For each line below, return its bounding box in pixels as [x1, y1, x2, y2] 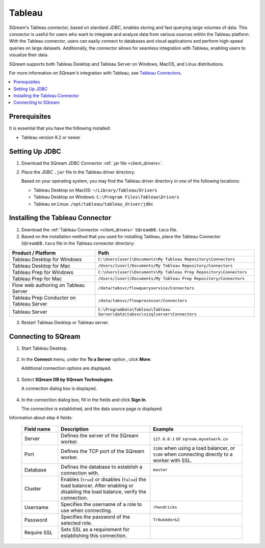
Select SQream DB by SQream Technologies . [21, 376, 114, 383]
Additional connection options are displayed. [21, 365, 111, 371]
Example [153, 425, 174, 432]
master [153, 467, 168, 472]
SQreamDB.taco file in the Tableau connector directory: [21, 241, 135, 247]
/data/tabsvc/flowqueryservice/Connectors [98, 285, 195, 291]
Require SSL [24, 529, 53, 536]
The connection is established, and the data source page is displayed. [21, 406, 163, 411]
